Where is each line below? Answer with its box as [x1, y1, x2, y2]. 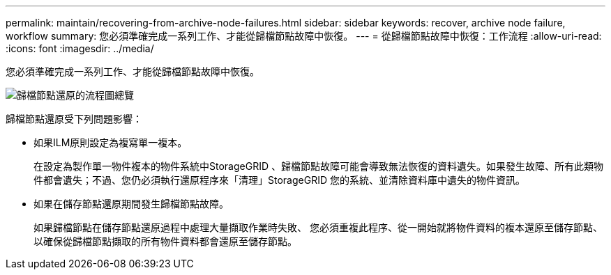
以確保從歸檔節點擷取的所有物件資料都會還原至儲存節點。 [33, 235, 297, 247]
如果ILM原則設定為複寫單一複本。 [33, 136, 188, 148]
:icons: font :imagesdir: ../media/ [6, 42, 154, 54]
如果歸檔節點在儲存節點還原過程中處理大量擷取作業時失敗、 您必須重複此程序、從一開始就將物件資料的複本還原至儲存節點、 [33, 221, 603, 233]
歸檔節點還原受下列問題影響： [6, 113, 142, 125]
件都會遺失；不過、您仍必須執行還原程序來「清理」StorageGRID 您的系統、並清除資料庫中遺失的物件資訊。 [33, 174, 525, 186]
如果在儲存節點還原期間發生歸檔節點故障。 [33, 198, 229, 210]
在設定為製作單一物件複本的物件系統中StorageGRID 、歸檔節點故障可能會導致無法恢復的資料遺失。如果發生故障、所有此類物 [33, 160, 603, 172]
